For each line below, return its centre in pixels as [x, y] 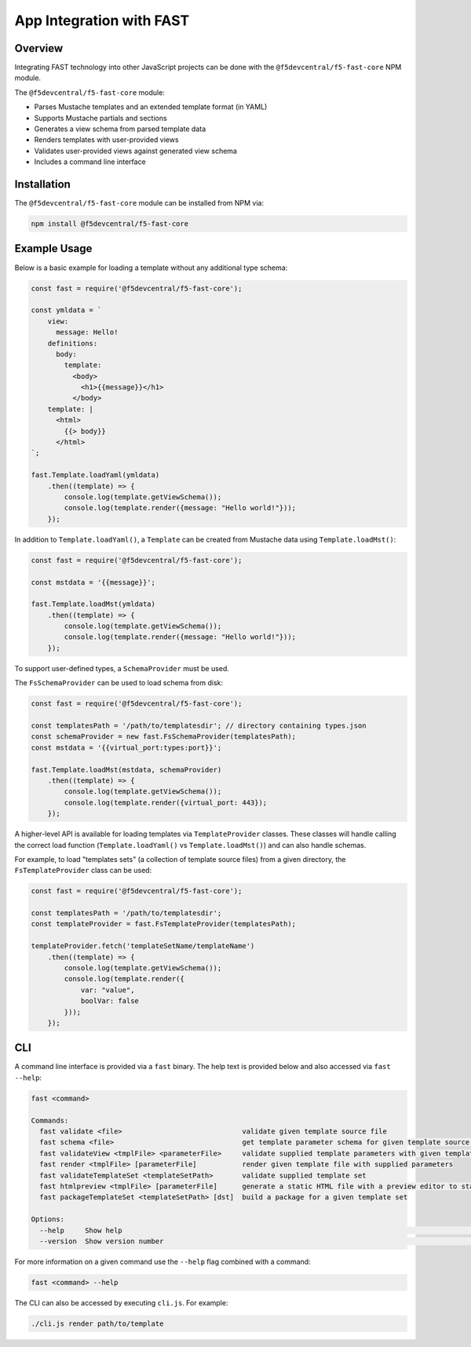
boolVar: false [110, 1001]
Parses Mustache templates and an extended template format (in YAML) [151, 107]
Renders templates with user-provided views [107, 140]
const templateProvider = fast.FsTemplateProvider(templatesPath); [164, 924]
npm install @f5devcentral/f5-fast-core [110, 224]
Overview [39, 48]
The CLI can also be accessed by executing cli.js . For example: [121, 1302]
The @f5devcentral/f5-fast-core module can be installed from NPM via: [139, 203]
